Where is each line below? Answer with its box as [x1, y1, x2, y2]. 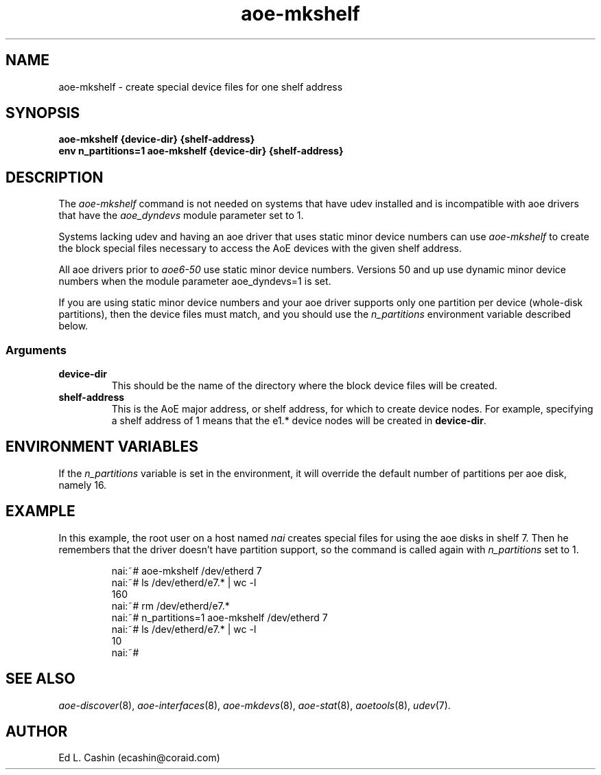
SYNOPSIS [5, 104, 80, 122]
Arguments [5, 343, 67, 357]
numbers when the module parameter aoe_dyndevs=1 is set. [58, 275, 331, 288]
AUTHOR [5, 722, 68, 740]
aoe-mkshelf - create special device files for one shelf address [58, 80, 343, 93]
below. [58, 320, 89, 332]
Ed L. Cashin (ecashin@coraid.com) [58, 752, 220, 764]
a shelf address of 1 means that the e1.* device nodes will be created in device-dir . [111, 415, 486, 427]
